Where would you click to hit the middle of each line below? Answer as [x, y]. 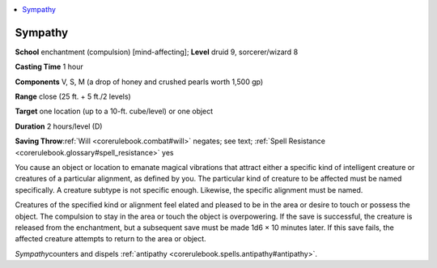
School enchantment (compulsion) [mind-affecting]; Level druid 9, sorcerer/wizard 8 [157, 52]
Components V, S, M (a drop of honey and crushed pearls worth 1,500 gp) [139, 82]
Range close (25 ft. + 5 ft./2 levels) [73, 96]
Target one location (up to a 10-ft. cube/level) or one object [114, 111]
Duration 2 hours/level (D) [59, 126]
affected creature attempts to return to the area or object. [110, 239]
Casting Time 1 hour [49, 67]
